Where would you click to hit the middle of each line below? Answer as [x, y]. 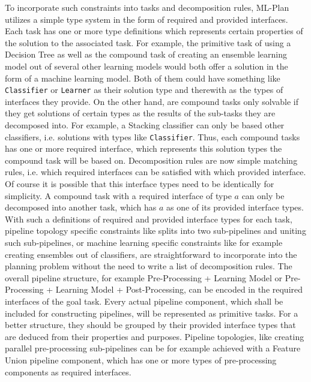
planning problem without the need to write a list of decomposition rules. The [149, 266]
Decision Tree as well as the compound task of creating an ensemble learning [146, 54]
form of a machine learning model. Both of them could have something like [143, 78]
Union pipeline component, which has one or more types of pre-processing [141, 360]
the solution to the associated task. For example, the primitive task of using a [148, 42]
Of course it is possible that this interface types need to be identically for [140, 184]
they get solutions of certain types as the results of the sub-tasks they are [140, 113]
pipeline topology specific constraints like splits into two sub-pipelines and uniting [155, 231]
